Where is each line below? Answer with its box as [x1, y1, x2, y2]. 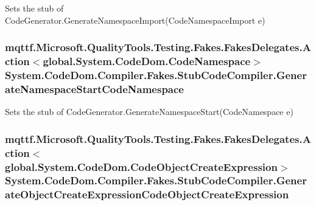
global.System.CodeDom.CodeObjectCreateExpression [5, 159, 278, 174]
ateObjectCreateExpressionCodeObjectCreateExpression [5, 187, 289, 202]
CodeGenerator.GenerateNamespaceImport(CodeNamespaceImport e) [5, 13, 265, 26]
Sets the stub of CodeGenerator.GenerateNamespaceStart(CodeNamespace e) [5, 105, 293, 118]
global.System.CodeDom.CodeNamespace [43, 54, 251, 69]
